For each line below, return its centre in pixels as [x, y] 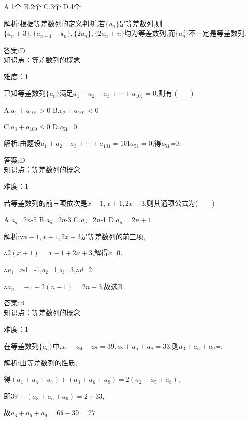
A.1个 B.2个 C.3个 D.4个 [42, 6]
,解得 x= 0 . [107, 253]
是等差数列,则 [141, 23]
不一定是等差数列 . [218, 33]
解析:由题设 [22, 143]
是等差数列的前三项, [113, 236]
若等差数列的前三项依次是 [46, 203]
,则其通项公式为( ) [180, 203]
